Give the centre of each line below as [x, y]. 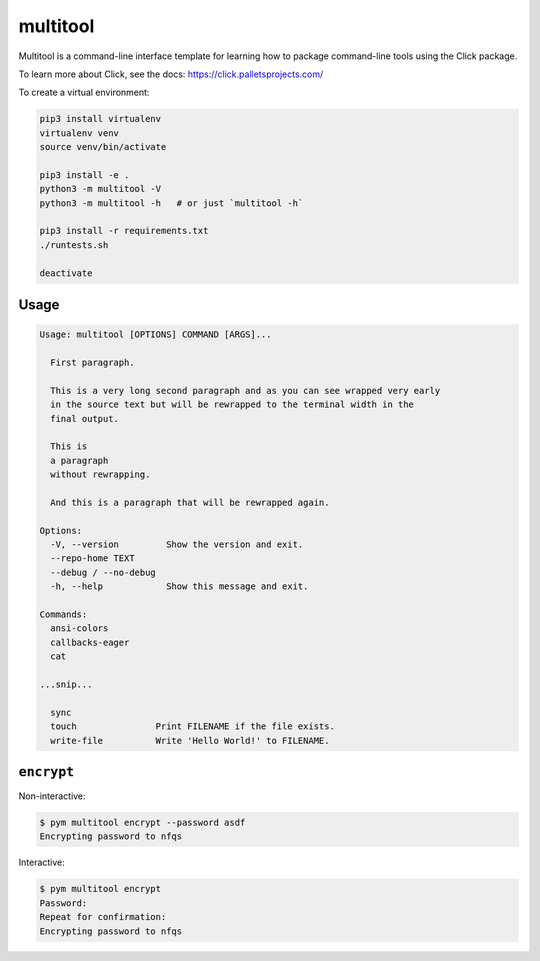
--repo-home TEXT [92, 558]
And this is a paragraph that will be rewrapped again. [190, 502]
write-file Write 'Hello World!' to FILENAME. [190, 740]
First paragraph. [92, 362]
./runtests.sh [74, 244]
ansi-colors [79, 628]
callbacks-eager [90, 642]
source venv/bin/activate [103, 147]
